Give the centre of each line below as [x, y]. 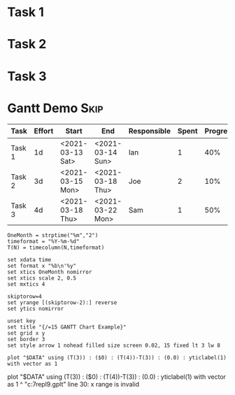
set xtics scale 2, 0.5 [42, 278]
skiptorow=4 [24, 296]
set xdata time [29, 259]
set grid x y [26, 333]
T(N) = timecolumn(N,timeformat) [56, 247]
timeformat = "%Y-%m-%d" [43, 241]
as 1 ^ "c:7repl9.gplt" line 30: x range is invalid [73, 384]
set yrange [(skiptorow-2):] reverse [62, 302]
